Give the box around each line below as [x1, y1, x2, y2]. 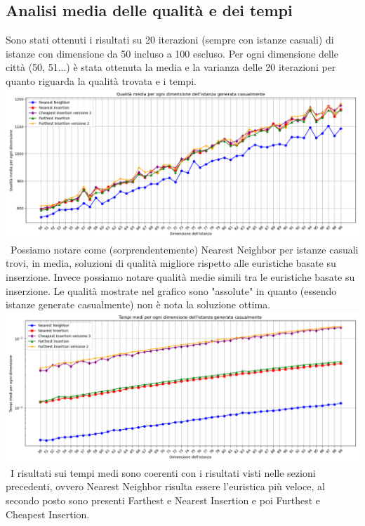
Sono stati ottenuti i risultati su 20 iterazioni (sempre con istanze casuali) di [6, 32, 334, 47]
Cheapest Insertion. [6, 506, 90, 521]
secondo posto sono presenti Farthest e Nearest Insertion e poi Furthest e [6, 493, 320, 508]
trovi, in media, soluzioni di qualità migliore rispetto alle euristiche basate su [6, 256, 336, 270]
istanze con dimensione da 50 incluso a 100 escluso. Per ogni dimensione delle [6, 46, 338, 60]
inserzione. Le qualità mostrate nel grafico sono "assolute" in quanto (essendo [6, 283, 337, 298]
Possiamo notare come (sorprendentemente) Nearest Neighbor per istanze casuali [10, 242, 359, 256]
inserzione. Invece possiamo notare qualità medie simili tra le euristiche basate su [6, 269, 355, 284]
